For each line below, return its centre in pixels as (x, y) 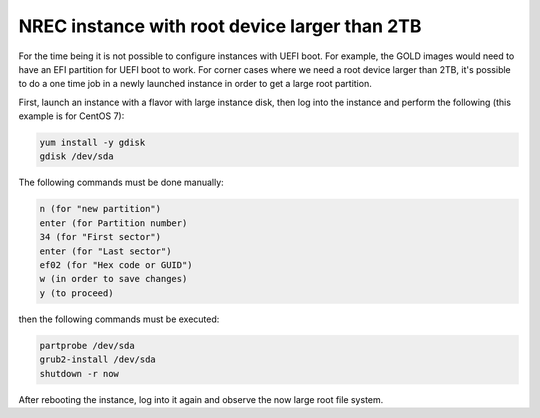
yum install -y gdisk (92, 143)
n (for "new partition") (100, 209)
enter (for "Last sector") (105, 251)
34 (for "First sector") (100, 237)
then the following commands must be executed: (119, 319)
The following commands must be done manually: (121, 182)
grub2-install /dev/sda (98, 359)
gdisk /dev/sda (76, 156)
